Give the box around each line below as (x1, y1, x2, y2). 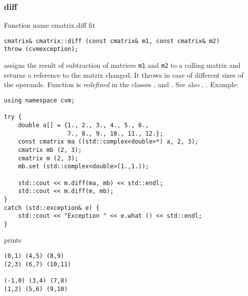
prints (4, 235, 22, 245)
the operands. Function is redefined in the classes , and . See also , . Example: (4, 79, 239, 90)
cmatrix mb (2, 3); (18, 146, 82, 153)
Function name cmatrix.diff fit (4, 20, 95, 30)
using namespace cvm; (4, 97, 75, 104)
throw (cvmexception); (4, 46, 79, 53)
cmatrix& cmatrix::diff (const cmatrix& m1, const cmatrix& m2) (4, 37, 220, 45)
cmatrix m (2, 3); (18, 154, 79, 162)
